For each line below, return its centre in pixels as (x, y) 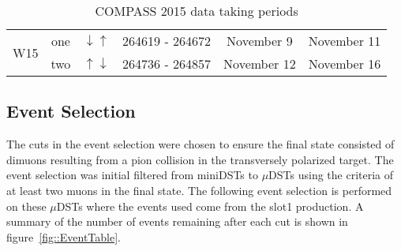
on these (26, 206)
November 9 (260, 41)
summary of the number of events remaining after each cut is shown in (177, 221)
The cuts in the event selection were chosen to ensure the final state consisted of (200, 144)
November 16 (345, 64)
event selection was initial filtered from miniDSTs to (132, 175)
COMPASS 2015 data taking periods (197, 11)
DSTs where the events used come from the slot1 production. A (210, 206)
